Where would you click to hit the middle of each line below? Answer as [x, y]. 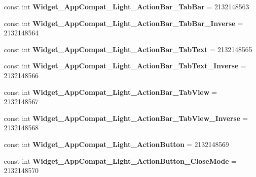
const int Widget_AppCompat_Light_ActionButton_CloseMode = [120, 161]
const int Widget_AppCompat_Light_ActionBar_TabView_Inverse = [126, 118]
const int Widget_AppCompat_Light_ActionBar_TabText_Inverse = [125, 66]
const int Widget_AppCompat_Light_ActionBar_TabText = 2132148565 [128, 49]
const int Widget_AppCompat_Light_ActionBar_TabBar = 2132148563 [127, 6]
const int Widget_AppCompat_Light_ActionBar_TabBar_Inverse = [124, 23]
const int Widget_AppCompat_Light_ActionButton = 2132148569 [117, 144]
